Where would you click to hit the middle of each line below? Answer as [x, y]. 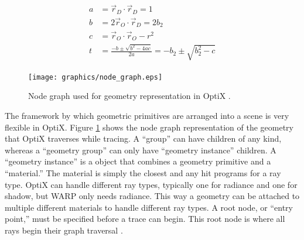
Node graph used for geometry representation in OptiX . [129, 96]
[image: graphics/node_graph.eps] [95, 77]
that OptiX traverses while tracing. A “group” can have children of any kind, [143, 138]
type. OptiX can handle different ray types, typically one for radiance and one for [151, 184]
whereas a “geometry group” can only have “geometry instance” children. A [141, 150]
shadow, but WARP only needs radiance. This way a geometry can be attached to [152, 196]
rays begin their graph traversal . [64, 230]
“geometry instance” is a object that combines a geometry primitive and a [138, 161]
